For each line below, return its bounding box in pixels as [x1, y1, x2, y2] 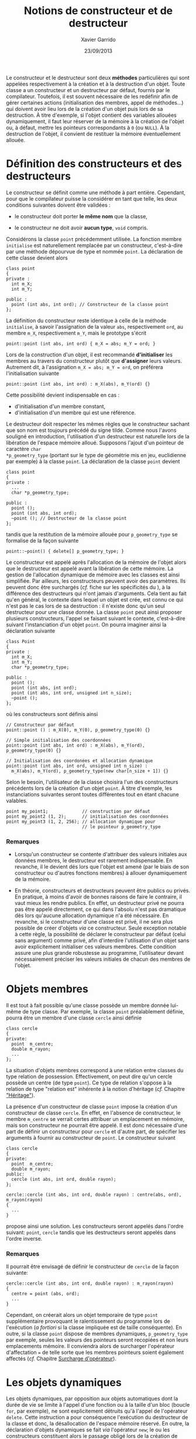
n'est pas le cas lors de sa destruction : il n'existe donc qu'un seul [6, 602, 165, 609]
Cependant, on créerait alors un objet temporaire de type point [6, 1312, 158, 1319]
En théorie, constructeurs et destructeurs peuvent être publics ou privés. [14, 887, 190, 894]
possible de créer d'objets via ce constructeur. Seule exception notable [14, 924, 187, 931]
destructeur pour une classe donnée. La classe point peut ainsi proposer [6, 609, 183, 616]
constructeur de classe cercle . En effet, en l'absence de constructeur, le [6, 1109, 181, 1116]
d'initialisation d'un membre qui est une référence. [14, 409, 136, 416]
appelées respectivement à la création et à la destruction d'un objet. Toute [6, 80, 185, 87]
